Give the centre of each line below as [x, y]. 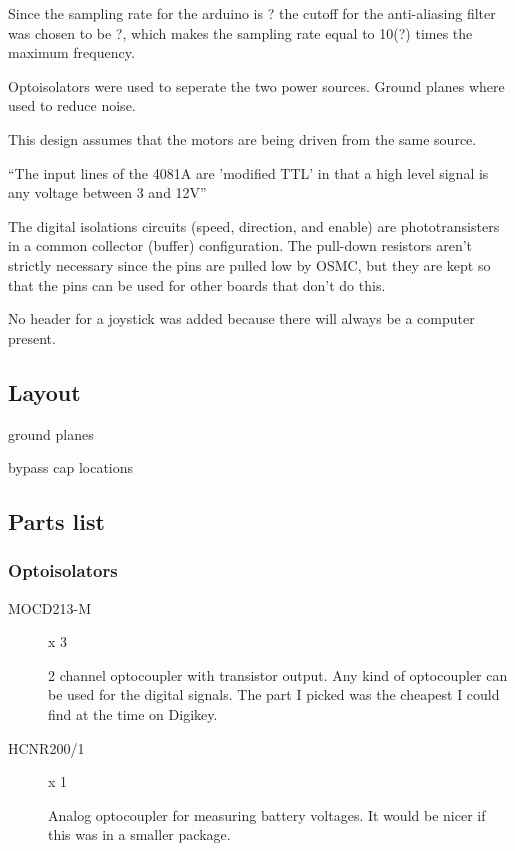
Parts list [56, 521]
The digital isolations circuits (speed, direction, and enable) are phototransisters [254, 225]
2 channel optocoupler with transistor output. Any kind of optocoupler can [278, 674]
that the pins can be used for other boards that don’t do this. [197, 284]
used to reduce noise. [72, 105]
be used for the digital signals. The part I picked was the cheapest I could [274, 694]
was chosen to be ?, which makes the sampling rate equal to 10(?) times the [240, 32]
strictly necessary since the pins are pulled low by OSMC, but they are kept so [249, 264]
